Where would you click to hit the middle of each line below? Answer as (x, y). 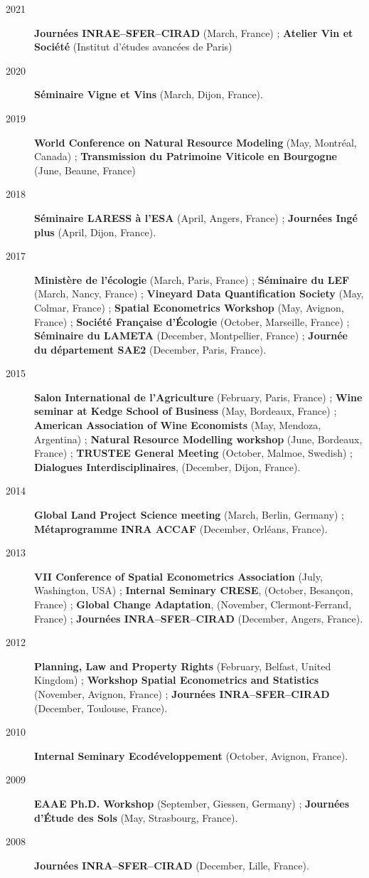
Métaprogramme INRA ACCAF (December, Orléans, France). (181, 528)
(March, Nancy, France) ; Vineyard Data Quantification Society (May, (199, 293)
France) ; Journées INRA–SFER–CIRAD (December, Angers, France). (199, 618)
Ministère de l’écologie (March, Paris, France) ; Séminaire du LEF (192, 279)
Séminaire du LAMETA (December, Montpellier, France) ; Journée (191, 335)
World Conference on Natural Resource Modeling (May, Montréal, (196, 142)
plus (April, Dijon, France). (95, 232)
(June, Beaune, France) (85, 170)
